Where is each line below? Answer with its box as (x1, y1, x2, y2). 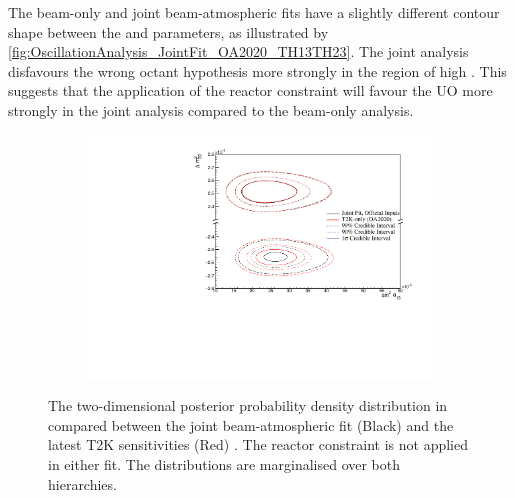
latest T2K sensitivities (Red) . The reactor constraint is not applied (48, 434, 468, 455)
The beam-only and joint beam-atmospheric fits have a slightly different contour (8, 2, 500, 22)
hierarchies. (48, 473, 117, 494)
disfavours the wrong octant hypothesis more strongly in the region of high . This (8, 60, 507, 81)
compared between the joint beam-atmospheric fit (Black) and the (48, 414, 454, 435)
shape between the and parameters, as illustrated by (8, 21, 329, 42)
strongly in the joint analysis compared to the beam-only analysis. (8, 99, 414, 120)
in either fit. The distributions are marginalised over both (48, 454, 401, 475)
